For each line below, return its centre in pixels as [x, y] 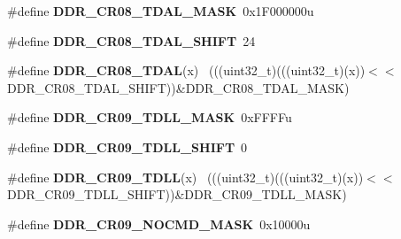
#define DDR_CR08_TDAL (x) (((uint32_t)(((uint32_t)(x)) [186, 70]
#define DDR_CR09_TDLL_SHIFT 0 [127, 146]
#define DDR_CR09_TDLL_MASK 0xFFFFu [150, 117]
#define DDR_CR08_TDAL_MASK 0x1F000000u [161, 11]
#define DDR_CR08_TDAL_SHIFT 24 [131, 40]
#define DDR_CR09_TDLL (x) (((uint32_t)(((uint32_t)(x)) [185, 177]
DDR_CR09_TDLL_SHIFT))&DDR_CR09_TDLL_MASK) [177, 194]
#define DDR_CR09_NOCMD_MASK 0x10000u [159, 224]
